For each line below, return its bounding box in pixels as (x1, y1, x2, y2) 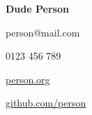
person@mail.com (6, 25, 80, 39)
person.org (6, 72, 50, 86)
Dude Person (6, 1, 69, 15)
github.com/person (6, 95, 86, 110)
